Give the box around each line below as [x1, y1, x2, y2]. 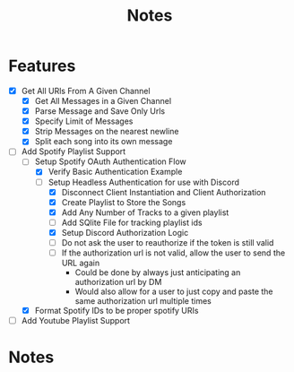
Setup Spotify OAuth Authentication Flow [34, 156, 186, 167]
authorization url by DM [74, 277, 162, 287]
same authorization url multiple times [74, 296, 212, 306]
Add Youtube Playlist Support [21, 316, 131, 326]
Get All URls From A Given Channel [21, 85, 151, 96]
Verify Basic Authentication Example [48, 167, 183, 177]
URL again [61, 257, 100, 268]
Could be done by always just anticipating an [74, 267, 241, 278]
